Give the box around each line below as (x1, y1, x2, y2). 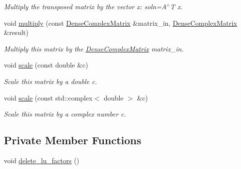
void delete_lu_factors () (4, 155, 80, 165)
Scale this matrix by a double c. (4, 76, 97, 86)
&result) (4, 27, 29, 37)
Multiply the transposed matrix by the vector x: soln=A (4, 1, 167, 11)
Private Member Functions (4, 133, 142, 148)
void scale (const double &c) (4, 60, 88, 70)
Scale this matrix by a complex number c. (4, 109, 126, 119)
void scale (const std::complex (4, 92, 93, 102)
